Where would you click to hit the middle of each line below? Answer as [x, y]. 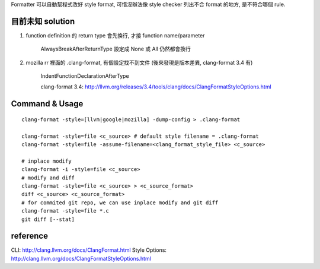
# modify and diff [48, 178]
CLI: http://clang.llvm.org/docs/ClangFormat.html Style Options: [89, 250]
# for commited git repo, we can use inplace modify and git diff [120, 202]
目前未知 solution [43, 21]
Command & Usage [47, 104]
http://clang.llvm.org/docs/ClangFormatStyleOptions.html [81, 258]
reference [30, 236]
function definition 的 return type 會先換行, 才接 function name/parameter [115, 35]
